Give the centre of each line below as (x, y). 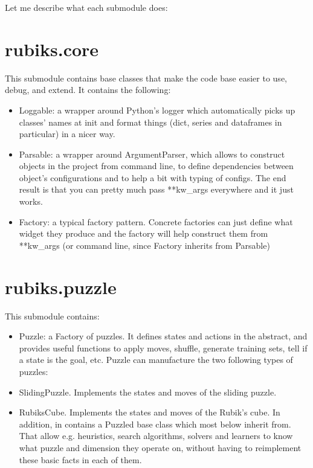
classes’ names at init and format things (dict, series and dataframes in (150, 122)
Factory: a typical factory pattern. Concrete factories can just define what (156, 221)
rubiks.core (52, 49)
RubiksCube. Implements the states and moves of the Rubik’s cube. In (150, 412)
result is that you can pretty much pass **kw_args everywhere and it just (156, 189)
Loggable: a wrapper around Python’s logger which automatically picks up (157, 110)
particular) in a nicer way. (67, 134)
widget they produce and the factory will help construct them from (144, 233)
